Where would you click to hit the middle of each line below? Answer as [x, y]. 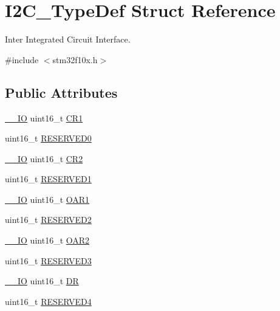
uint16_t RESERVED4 [48, 301]
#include [22, 59]
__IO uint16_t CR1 [44, 118]
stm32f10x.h [75, 59]
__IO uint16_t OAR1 [47, 199]
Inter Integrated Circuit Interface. [68, 39]
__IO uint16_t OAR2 [47, 240]
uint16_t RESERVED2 [48, 220]
